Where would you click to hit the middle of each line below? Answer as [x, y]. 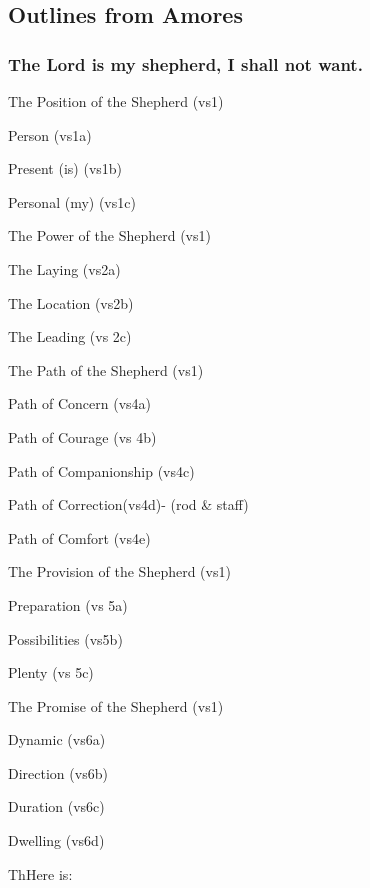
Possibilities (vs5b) [65, 638]
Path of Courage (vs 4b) [82, 436]
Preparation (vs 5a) [68, 604]
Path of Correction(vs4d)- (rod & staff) [128, 504]
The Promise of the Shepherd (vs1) [116, 705]
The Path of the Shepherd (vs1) [106, 369]
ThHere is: [40, 873]
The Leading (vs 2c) [70, 336]
